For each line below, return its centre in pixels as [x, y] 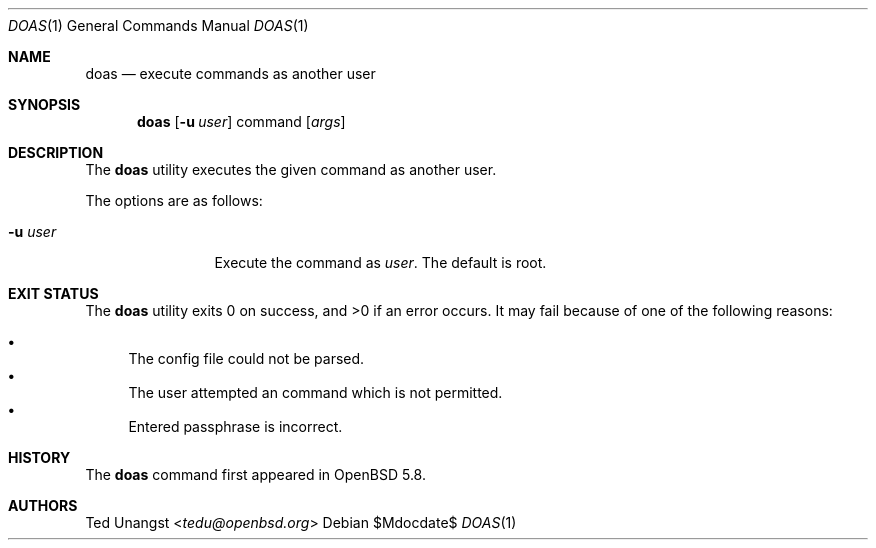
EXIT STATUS [53, 293]
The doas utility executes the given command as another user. [291, 169]
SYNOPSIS [44, 104]
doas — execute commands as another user [230, 73]
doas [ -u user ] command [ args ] [241, 121]
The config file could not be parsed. [246, 358]
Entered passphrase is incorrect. [235, 426]
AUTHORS [43, 505]
